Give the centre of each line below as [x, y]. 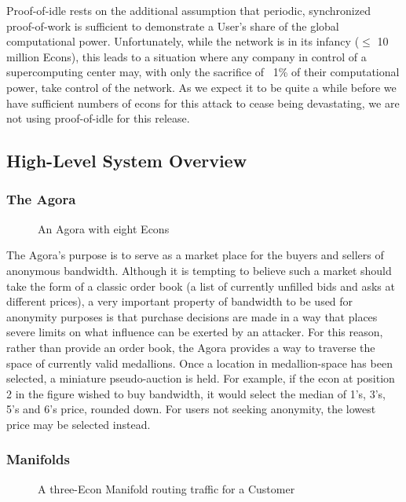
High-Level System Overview [127, 161]
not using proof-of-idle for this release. [98, 118]
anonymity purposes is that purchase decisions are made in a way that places [192, 316]
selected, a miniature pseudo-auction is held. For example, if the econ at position [201, 378]
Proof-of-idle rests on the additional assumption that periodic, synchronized [188, 10]
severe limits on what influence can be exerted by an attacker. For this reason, [195, 332]
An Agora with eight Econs [104, 228]
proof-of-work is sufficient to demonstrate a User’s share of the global [173, 26]
